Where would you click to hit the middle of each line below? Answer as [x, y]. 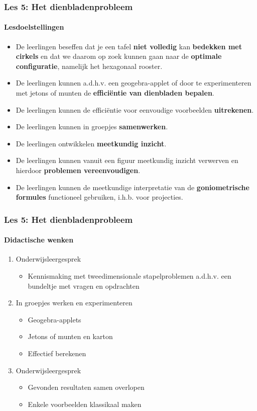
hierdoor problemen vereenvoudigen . [78, 170]
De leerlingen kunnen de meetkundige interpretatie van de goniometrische [133, 187]
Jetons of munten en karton [70, 336]
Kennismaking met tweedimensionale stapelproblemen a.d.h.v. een [130, 276]
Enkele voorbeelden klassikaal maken [85, 404]
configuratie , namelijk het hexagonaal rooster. [89, 66]
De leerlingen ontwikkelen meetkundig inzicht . [91, 143]
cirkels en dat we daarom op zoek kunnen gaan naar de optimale [119, 56]
